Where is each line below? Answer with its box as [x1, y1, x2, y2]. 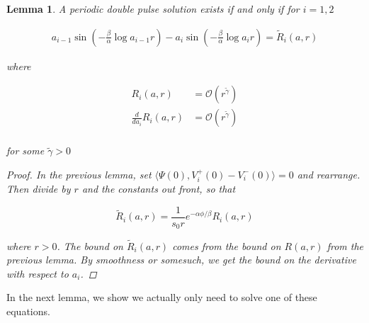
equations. [6, 304, 50, 319]
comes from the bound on [172, 238, 281, 253]
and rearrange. [297, 166, 361, 181]
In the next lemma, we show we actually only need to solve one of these [6, 290, 317, 305]
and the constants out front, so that [81, 181, 236, 196]
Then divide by [6, 181, 71, 196]
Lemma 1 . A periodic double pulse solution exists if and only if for [6, 1, 300, 16]
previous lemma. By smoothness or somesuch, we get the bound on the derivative [6, 252, 356, 267]
